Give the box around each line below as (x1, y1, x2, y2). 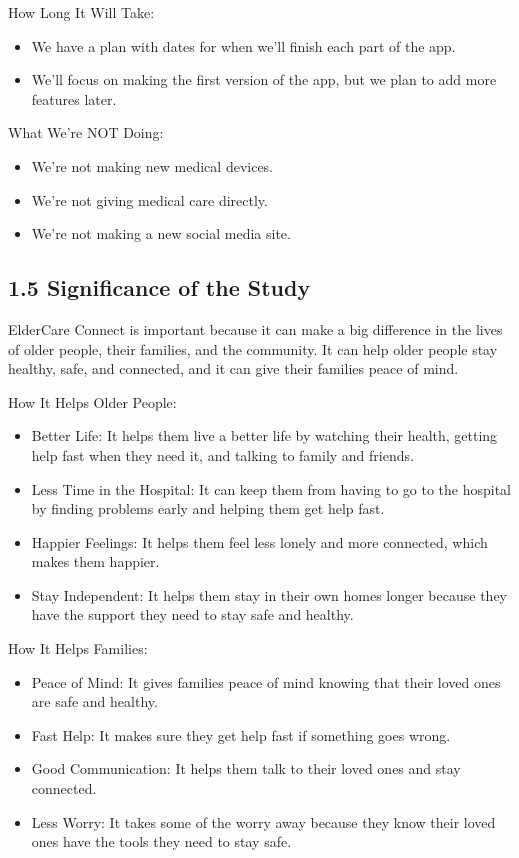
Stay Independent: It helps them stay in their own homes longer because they (31, 584, 507, 605)
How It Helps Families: (8, 638, 148, 659)
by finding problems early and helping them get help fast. (31, 498, 385, 519)
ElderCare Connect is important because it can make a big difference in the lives (8, 318, 503, 339)
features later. (31, 88, 117, 109)
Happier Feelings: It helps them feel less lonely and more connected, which (31, 531, 488, 552)
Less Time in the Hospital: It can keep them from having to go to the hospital (31, 478, 512, 499)
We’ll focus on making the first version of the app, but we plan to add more (31, 69, 497, 90)
